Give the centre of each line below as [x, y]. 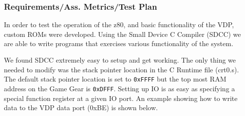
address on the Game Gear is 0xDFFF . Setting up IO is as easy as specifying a [120, 88]
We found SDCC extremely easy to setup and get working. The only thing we [120, 60]
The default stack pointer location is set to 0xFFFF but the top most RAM [115, 79]
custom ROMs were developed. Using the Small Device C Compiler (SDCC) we [122, 34]
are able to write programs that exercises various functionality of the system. [119, 43]
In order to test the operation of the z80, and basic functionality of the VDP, [119, 25]
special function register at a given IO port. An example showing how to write [121, 98]
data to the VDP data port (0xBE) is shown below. [81, 108]
